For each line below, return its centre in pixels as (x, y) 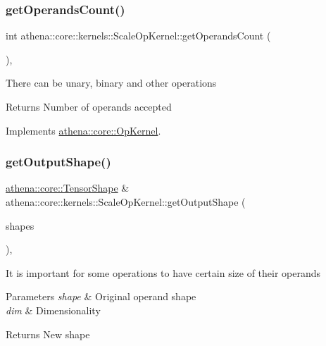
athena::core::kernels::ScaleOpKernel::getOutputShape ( (126, 202)
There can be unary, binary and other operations (111, 83)
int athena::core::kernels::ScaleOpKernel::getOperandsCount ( (138, 36)
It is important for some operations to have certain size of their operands (163, 272)
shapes (20, 225)
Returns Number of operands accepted (89, 106)
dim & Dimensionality (53, 310)
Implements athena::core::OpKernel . (83, 130)
